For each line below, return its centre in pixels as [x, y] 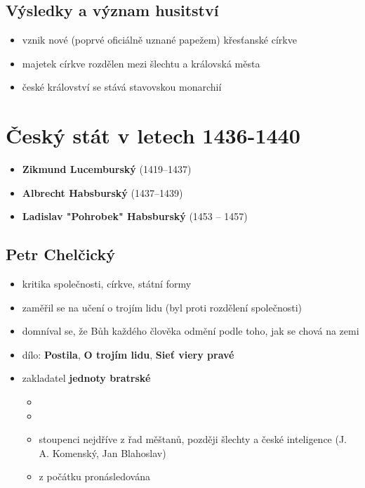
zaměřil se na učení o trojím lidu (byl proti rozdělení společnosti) [162, 307]
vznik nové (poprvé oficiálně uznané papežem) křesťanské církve [159, 40]
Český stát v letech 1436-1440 [153, 135]
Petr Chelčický [60, 254]
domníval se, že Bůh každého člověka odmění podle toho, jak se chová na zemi [191, 331]
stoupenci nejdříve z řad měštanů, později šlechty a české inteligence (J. [193, 439]
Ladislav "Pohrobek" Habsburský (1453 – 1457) [135, 216]
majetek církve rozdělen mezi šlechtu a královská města [141, 63]
